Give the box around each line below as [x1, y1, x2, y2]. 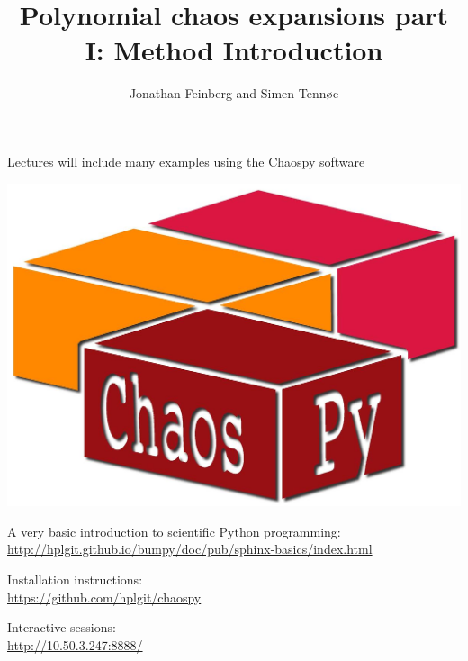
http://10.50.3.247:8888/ [7, 635, 143, 654]
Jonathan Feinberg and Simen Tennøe [129, 84, 339, 103]
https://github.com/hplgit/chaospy [7, 587, 202, 606]
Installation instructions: [7, 570, 143, 589]
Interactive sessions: [7, 618, 116, 637]
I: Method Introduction [85, 32, 383, 68]
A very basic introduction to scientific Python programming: [7, 521, 341, 540]
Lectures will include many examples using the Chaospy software [7, 151, 365, 170]
